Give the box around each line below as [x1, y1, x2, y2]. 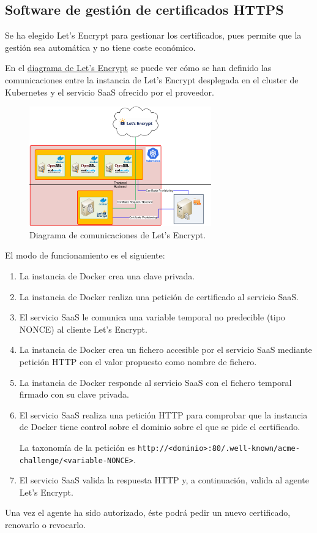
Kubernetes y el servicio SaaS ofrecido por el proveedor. [5, 85, 214, 98]
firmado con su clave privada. [19, 388, 129, 401]
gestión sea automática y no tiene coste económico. [5, 40, 196, 53]
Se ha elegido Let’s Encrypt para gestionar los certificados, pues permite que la [5, 29, 302, 42]
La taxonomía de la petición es [19, 440, 135, 453]
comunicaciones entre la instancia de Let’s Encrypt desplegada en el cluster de [5, 73, 299, 86]
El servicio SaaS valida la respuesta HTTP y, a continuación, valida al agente [19, 474, 309, 486]
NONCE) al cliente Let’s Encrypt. [19, 322, 147, 335]
